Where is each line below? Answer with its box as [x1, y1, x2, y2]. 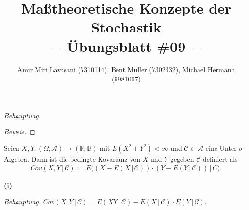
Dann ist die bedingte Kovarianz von [31, 153, 141, 163]
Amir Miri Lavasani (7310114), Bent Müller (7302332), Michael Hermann [17, 64, 235, 74]
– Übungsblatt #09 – [53, 36, 199, 56]
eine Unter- [205, 143, 239, 153]
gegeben [170, 153, 194, 163]
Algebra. [4, 153, 29, 163]
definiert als [202, 153, 238, 163]
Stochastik [91, 17, 162, 37]
